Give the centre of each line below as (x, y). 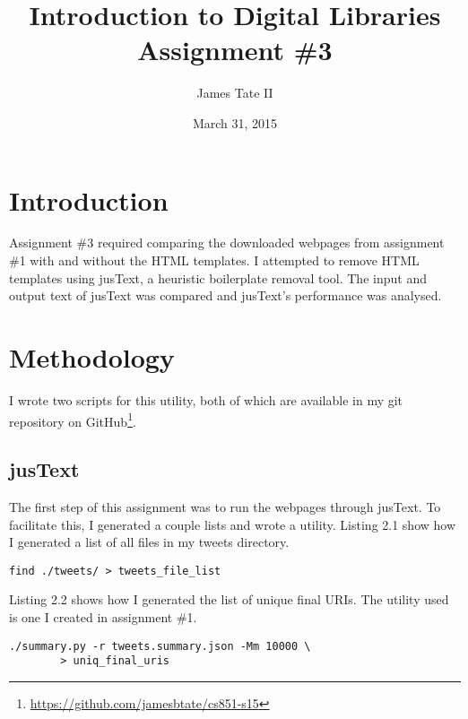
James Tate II (235, 93)
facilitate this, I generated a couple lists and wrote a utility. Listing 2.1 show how (233, 524)
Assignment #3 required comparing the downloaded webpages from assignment (227, 243)
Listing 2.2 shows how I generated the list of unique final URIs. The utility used (229, 599)
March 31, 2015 (235, 122)
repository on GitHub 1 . (73, 420)
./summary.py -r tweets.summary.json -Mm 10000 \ (160, 646)
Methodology (92, 357)
